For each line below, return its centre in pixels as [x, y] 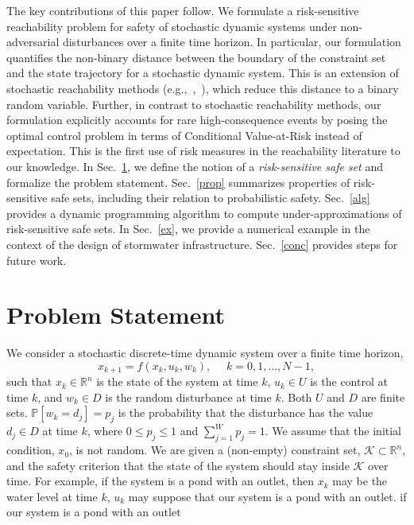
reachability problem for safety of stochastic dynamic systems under [172, 26]
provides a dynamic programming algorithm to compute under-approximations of [204, 213]
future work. [37, 260]
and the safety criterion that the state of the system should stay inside [178, 465]
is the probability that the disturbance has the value [246, 412]
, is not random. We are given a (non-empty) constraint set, [215, 450]
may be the [360, 481]
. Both [296, 397]
